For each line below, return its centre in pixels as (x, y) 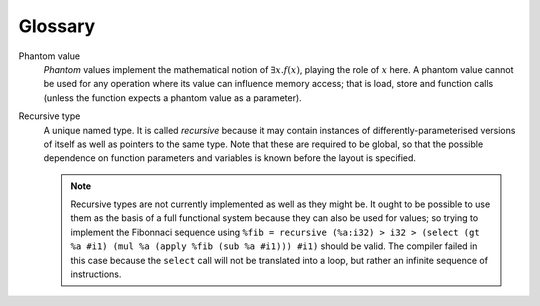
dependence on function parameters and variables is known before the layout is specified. (230, 158)
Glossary (57, 26)
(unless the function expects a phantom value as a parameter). (172, 97)
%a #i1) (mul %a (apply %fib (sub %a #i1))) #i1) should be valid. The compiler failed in (274, 246)
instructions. (96, 274)
